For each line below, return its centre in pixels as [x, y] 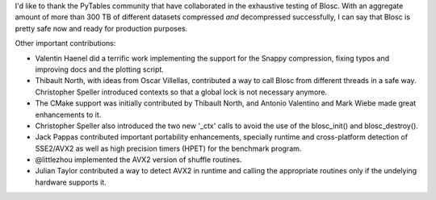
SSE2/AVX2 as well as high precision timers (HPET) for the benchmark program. [168, 148]
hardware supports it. [71, 182]
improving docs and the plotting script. [100, 69]
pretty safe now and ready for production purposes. [101, 28]
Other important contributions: [65, 44]
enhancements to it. [68, 115]
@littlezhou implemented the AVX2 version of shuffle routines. [138, 160]
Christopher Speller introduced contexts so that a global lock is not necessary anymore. [181, 92]
